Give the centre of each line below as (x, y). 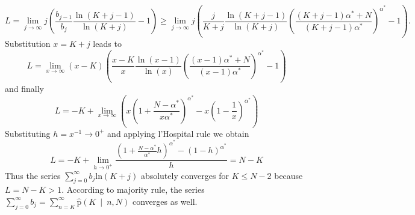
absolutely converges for (185, 175)
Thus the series (33, 175)
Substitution (28, 44)
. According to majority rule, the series (133, 189)
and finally (24, 88)
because (289, 175)
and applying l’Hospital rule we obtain (178, 133)
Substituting (28, 133)
